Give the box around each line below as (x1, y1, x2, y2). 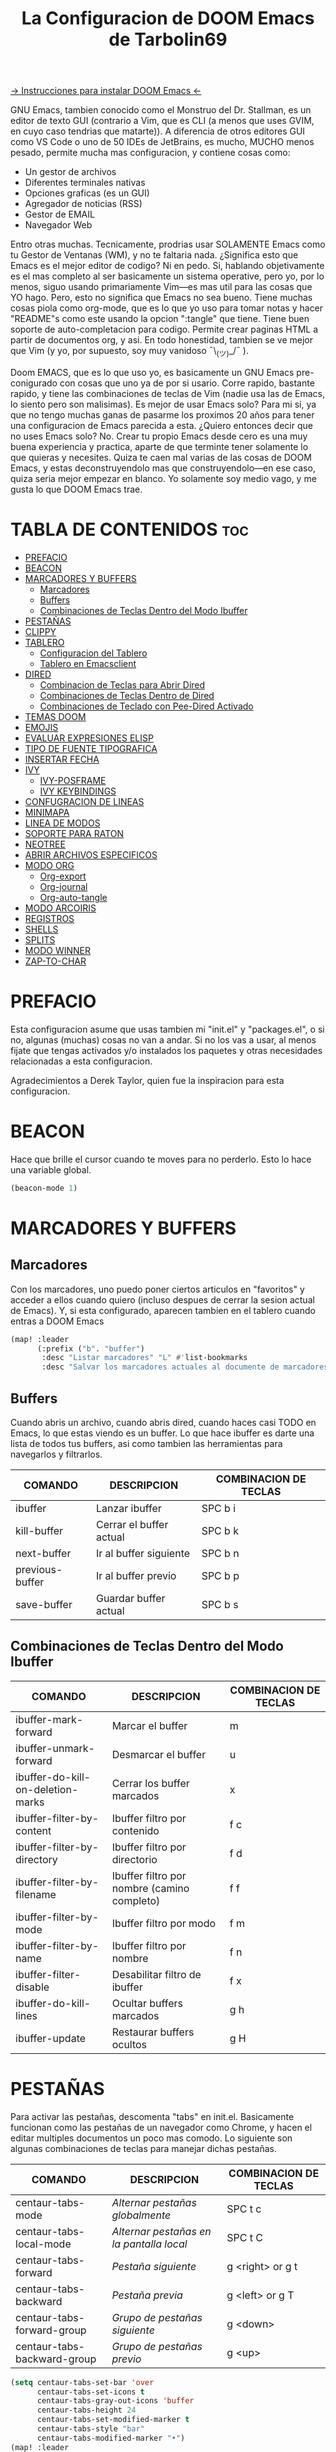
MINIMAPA (24, 806, 70, 818)
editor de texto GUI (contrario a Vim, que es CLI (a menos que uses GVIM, (10, 115, 315, 127)
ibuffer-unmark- (15, 1741, 95, 1755)
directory (15, 1852, 58, 1866)
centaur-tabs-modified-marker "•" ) (36, 2433, 186, 2443)
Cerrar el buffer (95, 1517, 169, 1531)
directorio (111, 1852, 158, 1866)
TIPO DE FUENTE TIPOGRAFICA (24, 742, 158, 754)
